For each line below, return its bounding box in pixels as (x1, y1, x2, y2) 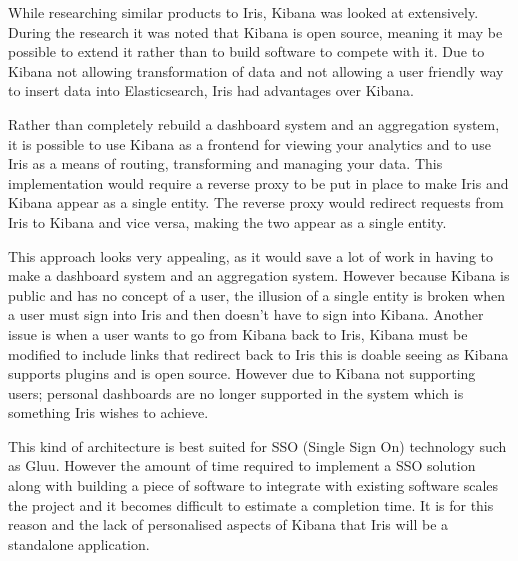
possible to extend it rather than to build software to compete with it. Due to (8, 41, 485, 62)
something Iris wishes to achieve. (8, 402, 209, 423)
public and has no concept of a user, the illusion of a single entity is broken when (8, 284, 506, 305)
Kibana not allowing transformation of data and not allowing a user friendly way (8, 60, 504, 81)
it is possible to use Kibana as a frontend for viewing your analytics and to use (8, 133, 491, 154)
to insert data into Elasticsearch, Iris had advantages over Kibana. (8, 80, 414, 101)
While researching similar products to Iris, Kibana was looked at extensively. (8, 2, 479, 22)
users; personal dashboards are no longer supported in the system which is (8, 382, 464, 403)
